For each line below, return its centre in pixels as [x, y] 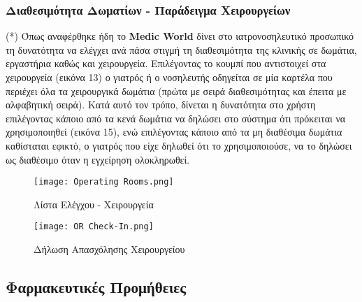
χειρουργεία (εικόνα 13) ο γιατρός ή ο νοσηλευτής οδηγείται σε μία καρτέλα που [169, 77]
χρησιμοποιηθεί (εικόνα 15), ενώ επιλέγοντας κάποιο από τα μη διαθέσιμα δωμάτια [174, 132]
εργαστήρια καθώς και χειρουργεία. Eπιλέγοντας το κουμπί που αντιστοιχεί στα [166, 63]
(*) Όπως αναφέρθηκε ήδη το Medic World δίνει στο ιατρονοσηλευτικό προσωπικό [180, 36]
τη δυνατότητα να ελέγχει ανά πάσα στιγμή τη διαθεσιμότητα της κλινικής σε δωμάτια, [181, 49]
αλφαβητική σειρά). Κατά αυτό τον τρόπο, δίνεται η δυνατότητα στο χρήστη [161, 105]
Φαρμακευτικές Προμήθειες [96, 287]
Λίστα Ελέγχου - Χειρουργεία [94, 204]
